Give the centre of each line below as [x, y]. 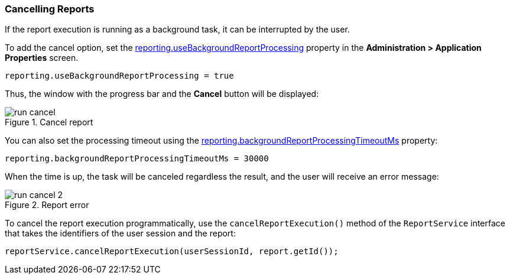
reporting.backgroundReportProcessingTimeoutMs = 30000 [137, 159]
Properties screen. [42, 58]
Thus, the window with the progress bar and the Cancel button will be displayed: [162, 94]
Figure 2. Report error [47, 205]
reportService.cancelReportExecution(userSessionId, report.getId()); [172, 252]
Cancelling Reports [50, 9]
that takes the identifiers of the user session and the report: [120, 233]
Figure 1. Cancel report [49, 122]
